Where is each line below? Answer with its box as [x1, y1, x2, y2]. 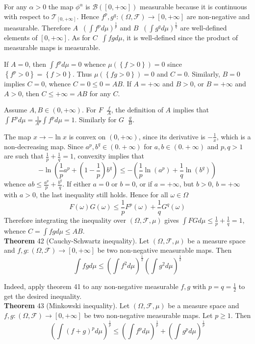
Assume [4, 105, 27, 115]
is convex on [69, 131, 106, 141]
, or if [135, 179, 153, 189]
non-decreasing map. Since [4, 141, 83, 151]
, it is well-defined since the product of [122, 32, 238, 43]
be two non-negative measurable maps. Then [97, 245, 232, 255]
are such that [4, 151, 44, 161]
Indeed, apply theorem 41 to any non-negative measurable [4, 281, 178, 291]
